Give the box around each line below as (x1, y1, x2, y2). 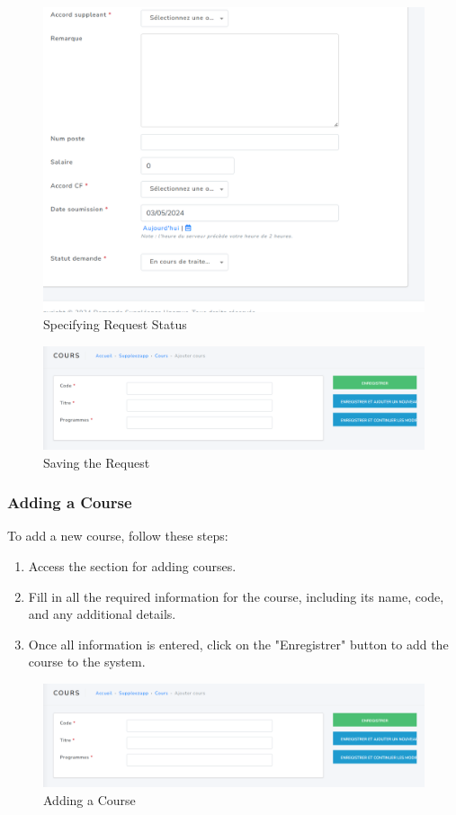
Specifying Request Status (43, 315, 187, 334)
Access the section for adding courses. (28, 557, 237, 575)
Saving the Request (43, 452, 150, 471)
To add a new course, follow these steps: (7, 526, 228, 545)
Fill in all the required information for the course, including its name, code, (28, 587, 444, 605)
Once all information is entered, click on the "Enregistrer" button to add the (28, 634, 449, 653)
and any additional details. (28, 605, 176, 623)
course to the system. (28, 652, 146, 671)
